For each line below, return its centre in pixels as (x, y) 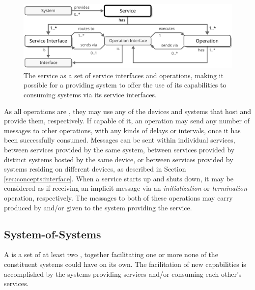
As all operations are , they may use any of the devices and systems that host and (128, 111)
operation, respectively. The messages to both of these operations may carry (118, 197)
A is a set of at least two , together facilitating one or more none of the (111, 254)
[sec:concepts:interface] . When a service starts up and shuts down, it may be (119, 178)
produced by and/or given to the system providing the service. (98, 207)
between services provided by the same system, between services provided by (119, 149)
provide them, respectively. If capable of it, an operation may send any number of (127, 121)
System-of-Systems (53, 234)
